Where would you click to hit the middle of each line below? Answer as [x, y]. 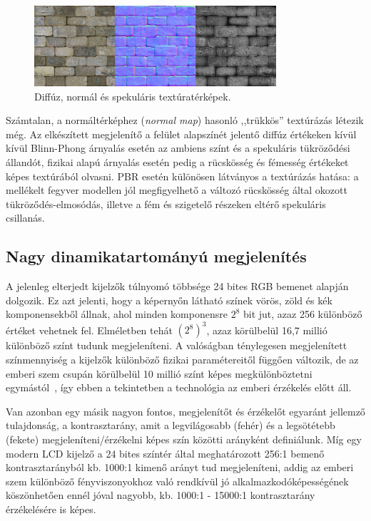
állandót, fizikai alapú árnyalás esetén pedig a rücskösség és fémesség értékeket [177, 161]
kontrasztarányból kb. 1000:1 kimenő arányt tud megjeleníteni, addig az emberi [180, 467]
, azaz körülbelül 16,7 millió [267, 330]
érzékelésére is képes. [51, 509]
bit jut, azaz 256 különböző [303, 314]
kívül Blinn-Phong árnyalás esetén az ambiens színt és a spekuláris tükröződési [178, 148]
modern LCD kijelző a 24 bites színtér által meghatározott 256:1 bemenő [165, 453]
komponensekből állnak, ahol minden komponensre [117, 314]
